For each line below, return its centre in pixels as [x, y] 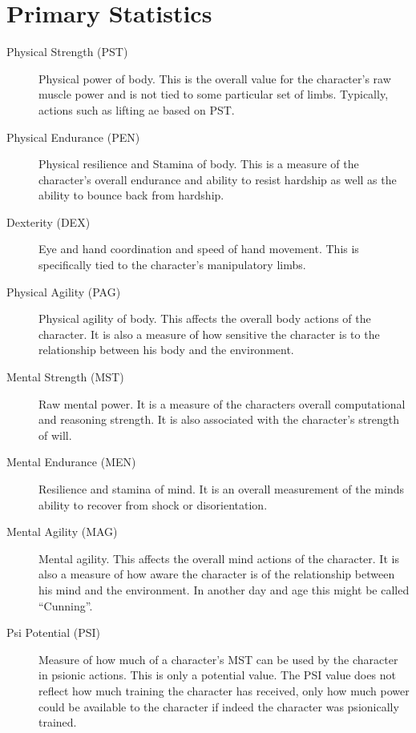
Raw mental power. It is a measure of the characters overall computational [222, 403]
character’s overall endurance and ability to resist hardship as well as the [218, 179]
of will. [55, 435]
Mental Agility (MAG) [62, 532]
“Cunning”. [66, 605]
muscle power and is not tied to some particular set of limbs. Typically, [214, 94]
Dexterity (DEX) [48, 222]
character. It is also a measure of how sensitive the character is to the [209, 334]
